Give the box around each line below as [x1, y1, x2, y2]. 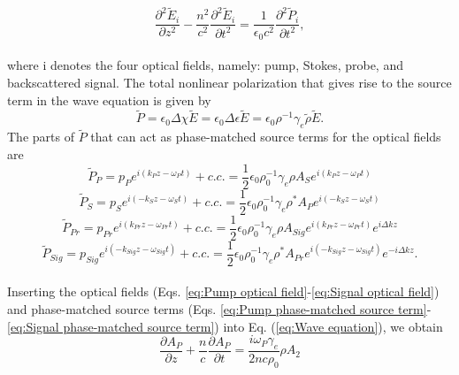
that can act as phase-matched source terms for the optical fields [90, 127, 441, 146]
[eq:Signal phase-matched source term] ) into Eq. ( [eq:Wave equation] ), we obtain [7, 317, 443, 335]
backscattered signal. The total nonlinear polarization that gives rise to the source [7, 73, 452, 91]
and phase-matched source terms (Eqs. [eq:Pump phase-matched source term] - [7, 299, 432, 318]
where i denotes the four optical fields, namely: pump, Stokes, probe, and [7, 56, 403, 74]
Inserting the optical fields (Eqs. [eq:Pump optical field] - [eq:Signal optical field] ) [7, 282, 440, 301]
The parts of [7, 127, 74, 146]
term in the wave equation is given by [7, 90, 211, 109]
